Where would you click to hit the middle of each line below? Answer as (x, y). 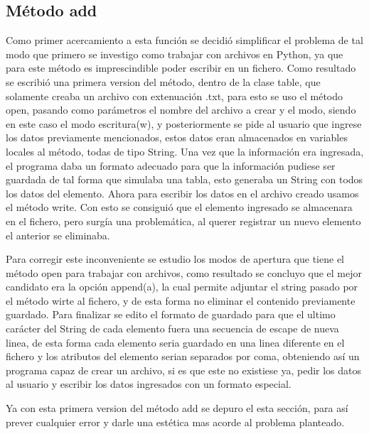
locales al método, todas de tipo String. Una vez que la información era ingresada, (185, 151)
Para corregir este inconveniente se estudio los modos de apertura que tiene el (175, 259)
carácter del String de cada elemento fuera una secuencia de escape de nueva (172, 329)
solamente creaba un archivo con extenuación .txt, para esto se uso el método (175, 96)
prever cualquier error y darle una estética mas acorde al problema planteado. (175, 422)
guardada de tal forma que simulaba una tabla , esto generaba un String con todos (184, 179)
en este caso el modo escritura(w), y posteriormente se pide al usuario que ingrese (184, 123)
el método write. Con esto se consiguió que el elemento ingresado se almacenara (179, 207)
